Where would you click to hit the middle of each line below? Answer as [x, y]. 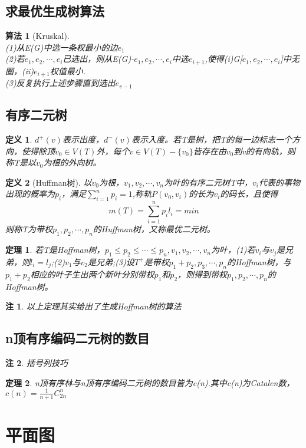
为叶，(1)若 [233, 250]
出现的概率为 [30, 194]
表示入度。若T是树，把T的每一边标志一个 [211, 139]
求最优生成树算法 [55, 11]
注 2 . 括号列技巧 [37, 362]
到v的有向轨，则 [264, 151]
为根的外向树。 [72, 162]
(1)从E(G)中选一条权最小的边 [62, 47]
